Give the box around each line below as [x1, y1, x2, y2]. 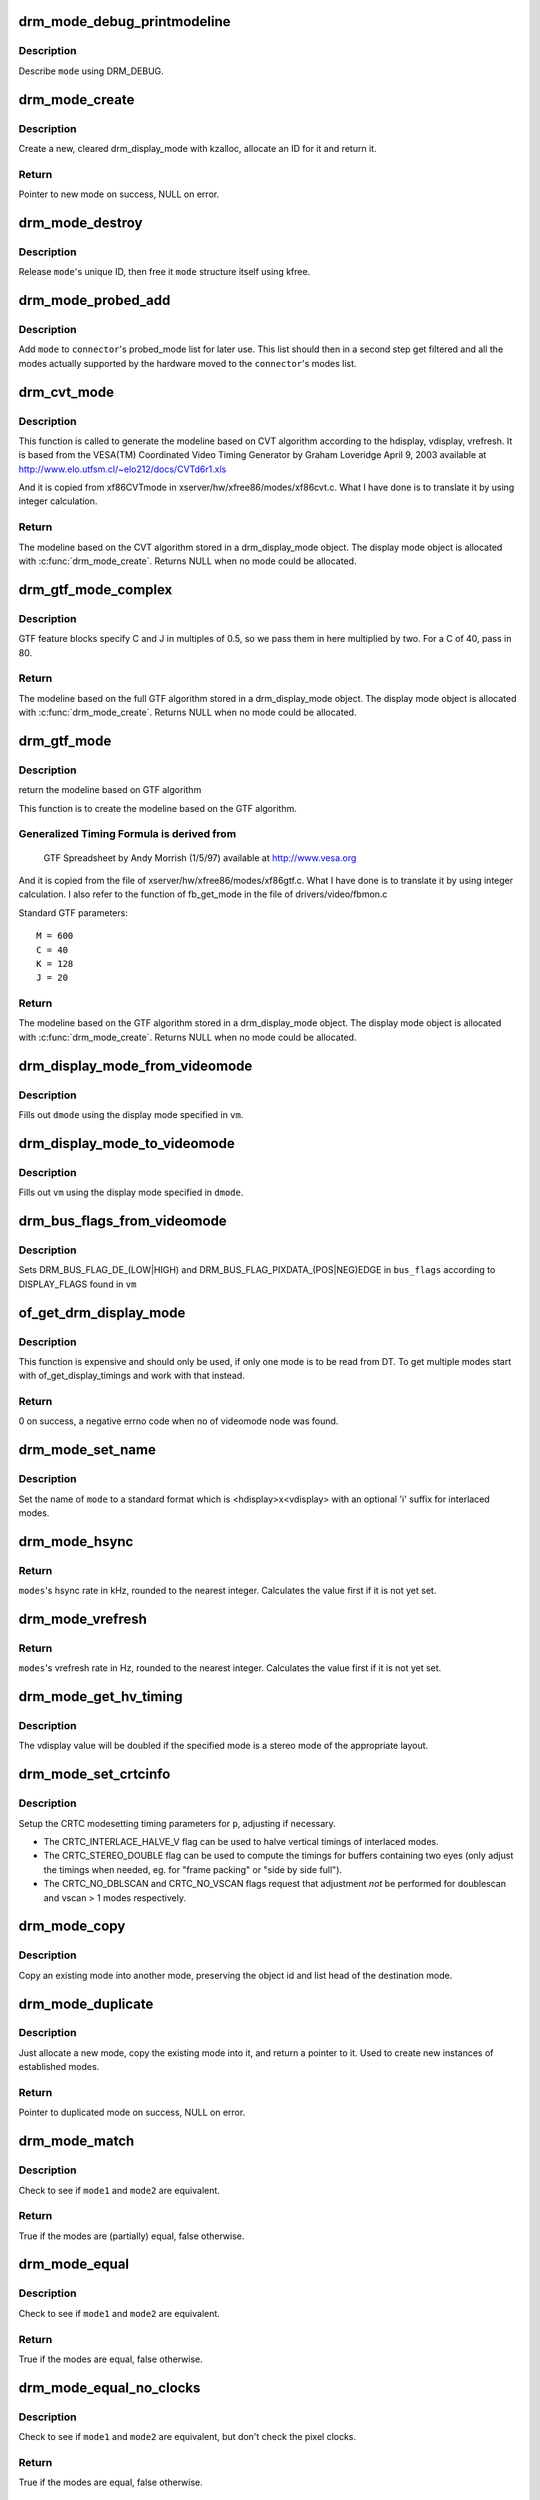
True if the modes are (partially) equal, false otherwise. [18, 2230, 245, 2242]
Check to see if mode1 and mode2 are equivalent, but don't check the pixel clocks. [18, 2431, 357, 2443]
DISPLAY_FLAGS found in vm [18, 1278, 137, 1290]
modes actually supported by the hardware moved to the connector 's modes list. [18, 357, 357, 369]
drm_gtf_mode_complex [18, 581, 173, 598]
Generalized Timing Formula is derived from [18, 827, 237, 841]
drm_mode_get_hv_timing [18, 1688, 183, 1705]
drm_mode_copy [18, 1918, 126, 1935]
